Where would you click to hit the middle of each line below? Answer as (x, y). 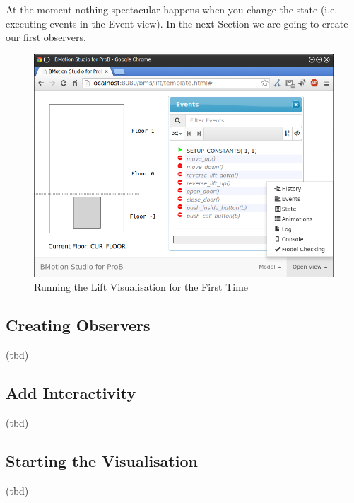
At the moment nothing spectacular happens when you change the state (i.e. (172, 9)
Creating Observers (78, 325)
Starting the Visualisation (102, 460)
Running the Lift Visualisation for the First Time (141, 287)
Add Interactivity (71, 393)
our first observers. (46, 37)
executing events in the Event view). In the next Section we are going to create (177, 23)
